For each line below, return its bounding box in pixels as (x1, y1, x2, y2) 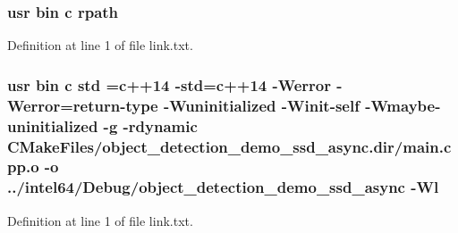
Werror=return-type (7, 94, 158, 116)
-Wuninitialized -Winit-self (163, 94, 360, 116)
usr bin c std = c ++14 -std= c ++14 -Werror (7, 73, 331, 96)
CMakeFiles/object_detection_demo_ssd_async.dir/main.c (7, 135, 452, 157)
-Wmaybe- (365, 94, 441, 116)
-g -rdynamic (103, 114, 198, 137)
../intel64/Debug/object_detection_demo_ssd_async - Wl (7, 176, 439, 198)
